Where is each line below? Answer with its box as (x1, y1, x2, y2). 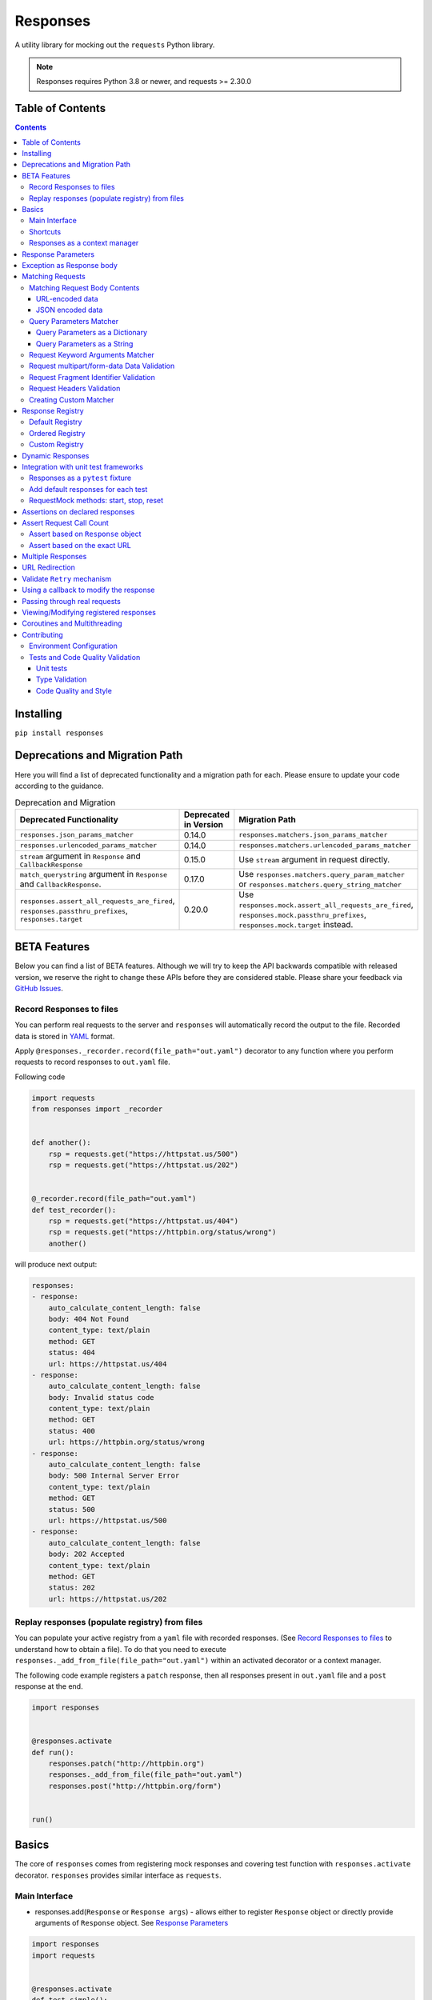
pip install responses (14, 728, 104, 738)
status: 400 (48, 1426, 96, 1435)
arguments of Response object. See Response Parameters (34, 1918, 229, 1928)
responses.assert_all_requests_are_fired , (19, 895, 175, 906)
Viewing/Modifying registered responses (22, 608, 156, 618)
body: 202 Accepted (48, 1550, 126, 1559)
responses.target (19, 915, 83, 924)
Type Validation (36, 674, 87, 684)
